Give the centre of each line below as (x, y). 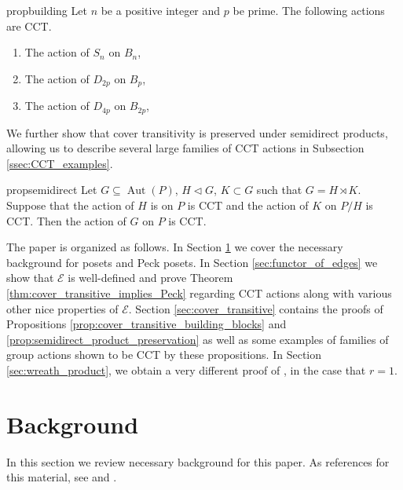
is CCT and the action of (248, 205)
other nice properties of (62, 308)
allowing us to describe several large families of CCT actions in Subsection (185, 148)
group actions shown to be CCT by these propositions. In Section (164, 355)
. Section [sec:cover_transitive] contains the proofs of (256, 308)
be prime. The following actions (309, 10)
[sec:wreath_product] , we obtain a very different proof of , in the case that (186, 370)
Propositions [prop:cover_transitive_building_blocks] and (147, 324)
